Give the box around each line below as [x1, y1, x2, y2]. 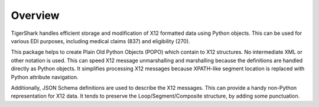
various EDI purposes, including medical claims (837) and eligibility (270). [11, 37, 190, 44]
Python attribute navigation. [11, 73, 79, 80]
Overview [11, 9, 60, 22]
